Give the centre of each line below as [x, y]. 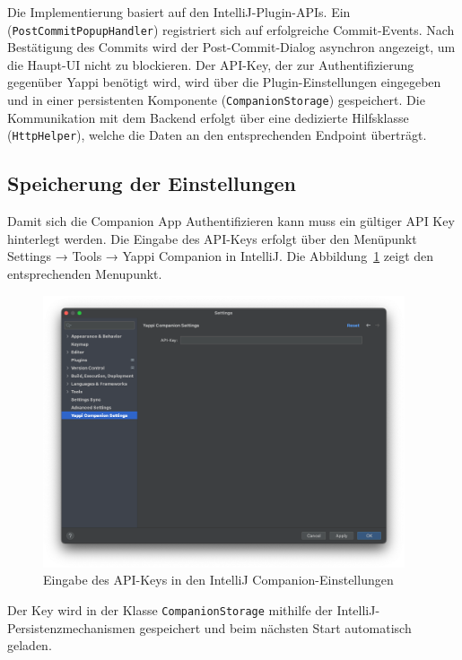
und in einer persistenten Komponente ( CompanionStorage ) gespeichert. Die [216, 100]
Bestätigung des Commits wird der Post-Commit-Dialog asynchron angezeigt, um [231, 47]
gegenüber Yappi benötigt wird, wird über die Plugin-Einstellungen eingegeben [224, 82]
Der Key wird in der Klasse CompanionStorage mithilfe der [170, 609]
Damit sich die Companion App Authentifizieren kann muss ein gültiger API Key [231, 221]
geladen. [30, 645]
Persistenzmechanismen [71, 627]
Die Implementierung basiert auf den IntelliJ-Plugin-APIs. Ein [179, 12]
